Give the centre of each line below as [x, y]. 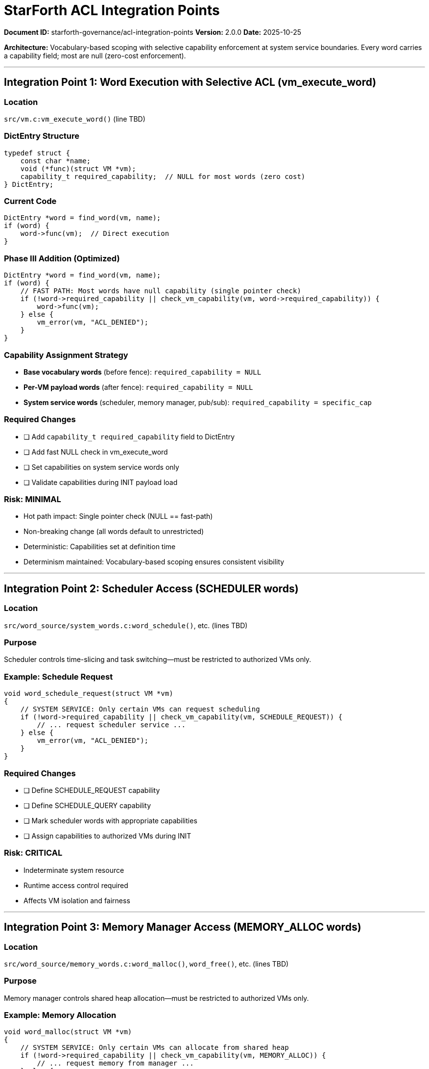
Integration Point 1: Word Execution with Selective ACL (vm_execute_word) [190, 82]
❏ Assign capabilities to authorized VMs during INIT [107, 836]
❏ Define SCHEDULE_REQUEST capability [92, 790]
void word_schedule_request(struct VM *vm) [89, 694]
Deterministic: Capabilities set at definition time [100, 547]
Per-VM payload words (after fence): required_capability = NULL [138, 387]
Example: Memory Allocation [60, 1015]
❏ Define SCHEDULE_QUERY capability [87, 805]
